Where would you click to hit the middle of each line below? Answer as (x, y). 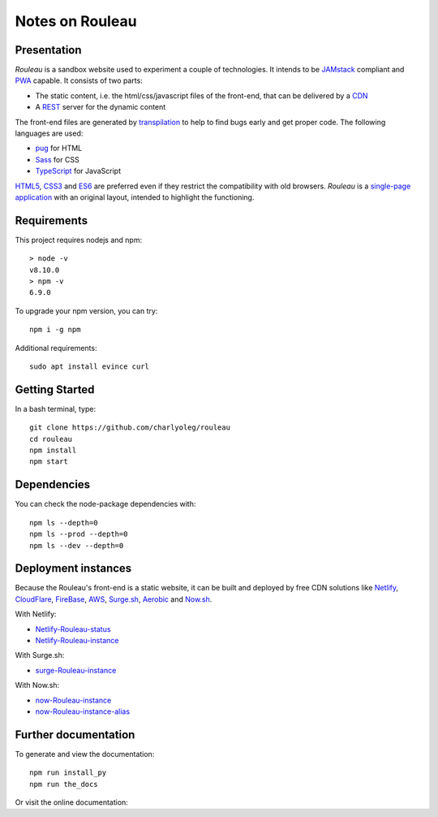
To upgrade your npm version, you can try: (86, 311)
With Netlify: (36, 614)
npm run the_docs (64, 784)
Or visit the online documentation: (72, 802)
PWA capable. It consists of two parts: (79, 80)
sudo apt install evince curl (90, 367)
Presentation (48, 50)
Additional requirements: (56, 348)
